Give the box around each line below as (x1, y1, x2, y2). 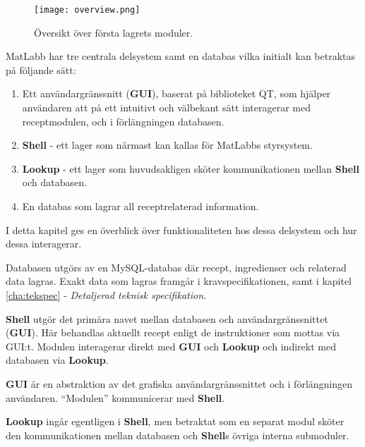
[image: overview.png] (34, 5, 140, 15)
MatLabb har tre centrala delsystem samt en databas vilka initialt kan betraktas (6, 49, 356, 63)
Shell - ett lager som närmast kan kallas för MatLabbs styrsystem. (22, 137, 313, 152)
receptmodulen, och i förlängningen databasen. (22, 114, 225, 128)
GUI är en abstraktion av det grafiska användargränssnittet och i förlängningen (6, 376, 353, 391)
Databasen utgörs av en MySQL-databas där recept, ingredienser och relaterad (6, 259, 347, 274)
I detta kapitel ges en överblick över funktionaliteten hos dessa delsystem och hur (6, 222, 357, 237)
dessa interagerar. (6, 236, 82, 251)
